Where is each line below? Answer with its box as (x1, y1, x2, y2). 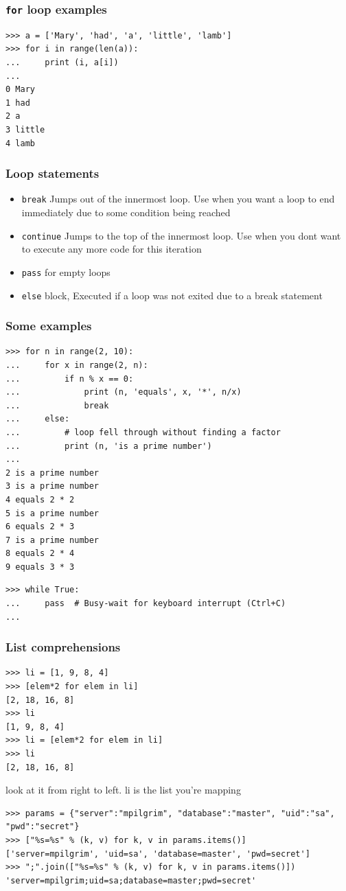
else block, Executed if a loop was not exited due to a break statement (21, 288, 323, 302)
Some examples (5, 317, 92, 334)
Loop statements (5, 165, 100, 182)
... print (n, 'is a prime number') (5, 441, 212, 451)
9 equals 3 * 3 (5, 562, 75, 572)
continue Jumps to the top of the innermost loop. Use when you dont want (21, 228, 341, 242)
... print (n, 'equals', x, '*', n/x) (5, 387, 242, 397)
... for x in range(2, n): (5, 360, 148, 370)
